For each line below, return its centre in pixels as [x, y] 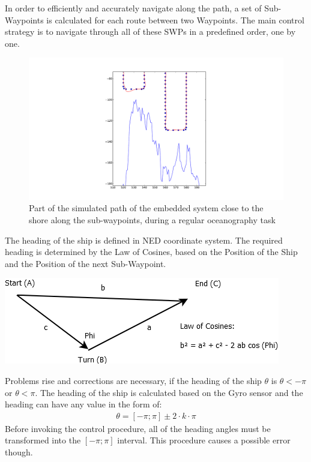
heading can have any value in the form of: [83, 404]
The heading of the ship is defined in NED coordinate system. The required [144, 240]
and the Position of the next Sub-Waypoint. [86, 263]
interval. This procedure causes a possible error [204, 440]
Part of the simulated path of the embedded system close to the [146, 208]
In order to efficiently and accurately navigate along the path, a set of [133, 8]
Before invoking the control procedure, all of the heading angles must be [138, 428]
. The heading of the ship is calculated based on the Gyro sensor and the [169, 392]
